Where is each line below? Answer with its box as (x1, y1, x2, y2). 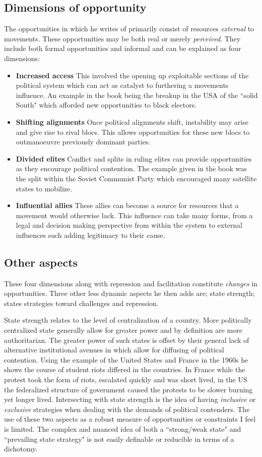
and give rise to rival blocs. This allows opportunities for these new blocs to (16, 126, 250, 137)
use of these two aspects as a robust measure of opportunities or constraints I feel (4, 414, 256, 424)
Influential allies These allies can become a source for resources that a (16, 200, 239, 211)
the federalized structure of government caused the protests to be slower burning (4, 384, 253, 394)
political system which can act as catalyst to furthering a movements (16, 80, 229, 90)
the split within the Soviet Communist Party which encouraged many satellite (16, 173, 257, 183)
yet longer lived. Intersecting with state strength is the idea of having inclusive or (4, 394, 256, 404)
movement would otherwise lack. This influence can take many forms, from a (16, 210, 253, 220)
